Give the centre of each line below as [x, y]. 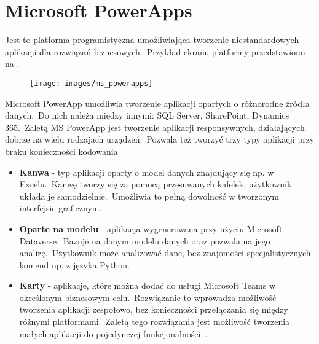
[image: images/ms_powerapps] [91, 83]
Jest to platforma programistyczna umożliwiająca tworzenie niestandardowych [152, 40]
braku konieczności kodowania [61, 151]
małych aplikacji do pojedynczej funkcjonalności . [113, 333]
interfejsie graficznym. [61, 208]
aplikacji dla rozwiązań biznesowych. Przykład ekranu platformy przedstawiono [155, 51]
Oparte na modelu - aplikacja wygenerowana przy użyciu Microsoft [151, 228]
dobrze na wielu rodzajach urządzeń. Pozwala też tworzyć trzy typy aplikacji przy [160, 139]
